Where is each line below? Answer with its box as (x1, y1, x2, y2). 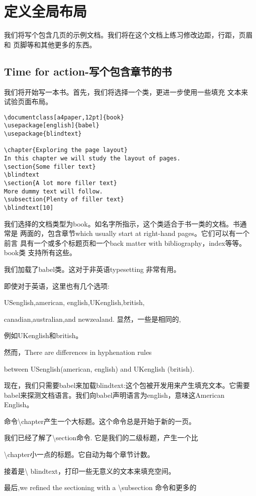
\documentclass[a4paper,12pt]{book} (4, 114, 124, 121)
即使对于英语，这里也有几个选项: (4, 280, 110, 291)
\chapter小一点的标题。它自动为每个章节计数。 (4, 449, 154, 459)
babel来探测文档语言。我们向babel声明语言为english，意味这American (4, 389, 224, 400)
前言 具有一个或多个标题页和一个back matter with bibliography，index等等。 (4, 237, 246, 248)
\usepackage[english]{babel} (4, 122, 100, 129)
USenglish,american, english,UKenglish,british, (4, 297, 145, 307)
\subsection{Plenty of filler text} (4, 196, 124, 203)
